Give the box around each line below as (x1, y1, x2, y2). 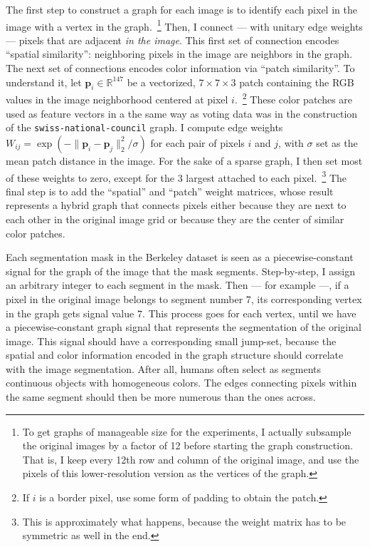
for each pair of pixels (150, 135, 245, 150)
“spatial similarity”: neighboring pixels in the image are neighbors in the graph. (6, 46, 353, 61)
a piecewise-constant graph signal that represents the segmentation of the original (6, 319, 361, 334)
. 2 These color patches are (234, 90, 353, 107)
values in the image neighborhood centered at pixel (6, 92, 228, 107)
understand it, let (6, 74, 82, 89)
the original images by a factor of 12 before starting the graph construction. (22, 438, 353, 453)
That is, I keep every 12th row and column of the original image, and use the (22, 451, 359, 466)
